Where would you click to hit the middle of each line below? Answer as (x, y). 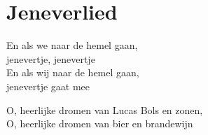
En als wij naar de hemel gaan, (73, 72)
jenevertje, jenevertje (51, 58)
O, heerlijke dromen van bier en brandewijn (100, 123)
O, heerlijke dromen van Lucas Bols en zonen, (105, 109)
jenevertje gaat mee (48, 86)
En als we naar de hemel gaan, (72, 45)
